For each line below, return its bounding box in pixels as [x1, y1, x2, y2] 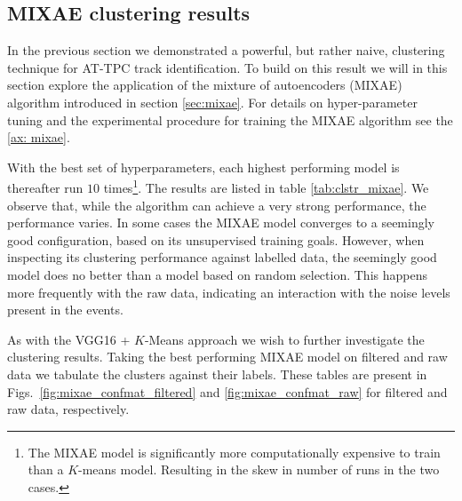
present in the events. [7, 300, 123, 319]
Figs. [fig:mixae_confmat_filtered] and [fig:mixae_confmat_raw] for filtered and [7, 382, 448, 401]
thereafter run [7, 179, 84, 197]
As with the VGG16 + [7, 330, 131, 348]
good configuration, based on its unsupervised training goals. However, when [7, 230, 425, 249]
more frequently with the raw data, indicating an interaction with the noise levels [7, 282, 450, 301]
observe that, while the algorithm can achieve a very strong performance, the [7, 195, 426, 214]
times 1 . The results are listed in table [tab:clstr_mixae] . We [103, 176, 429, 197]
